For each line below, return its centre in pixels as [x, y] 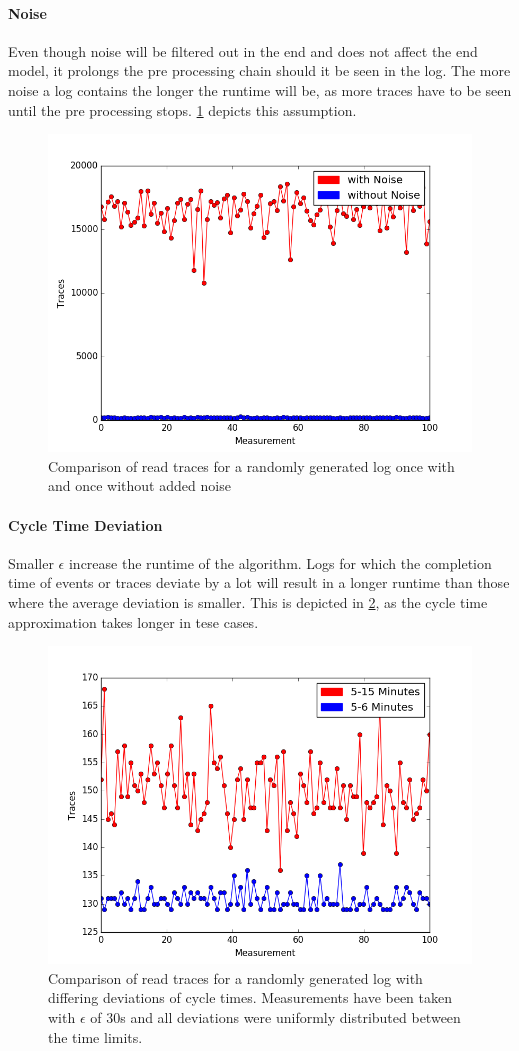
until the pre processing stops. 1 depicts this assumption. [182, 109]
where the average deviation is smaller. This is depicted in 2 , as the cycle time [248, 601]
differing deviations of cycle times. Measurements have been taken [250, 997]
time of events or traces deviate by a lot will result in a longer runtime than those [259, 582]
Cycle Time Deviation [85, 524]
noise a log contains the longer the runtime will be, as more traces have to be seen [260, 89]
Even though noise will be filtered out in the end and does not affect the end [243, 50]
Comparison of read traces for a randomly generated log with [235, 977]
